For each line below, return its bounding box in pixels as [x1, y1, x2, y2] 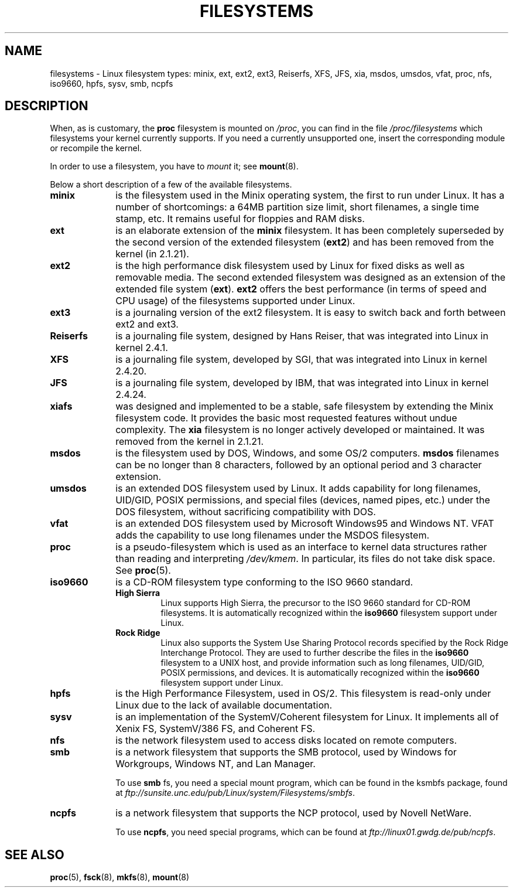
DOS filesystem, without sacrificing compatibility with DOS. [115, 506, 376, 518]
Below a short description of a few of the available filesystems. [50, 179, 292, 190]
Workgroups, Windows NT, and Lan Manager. [115, 758, 316, 770]
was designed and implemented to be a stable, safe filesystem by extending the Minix [115, 400, 494, 413]
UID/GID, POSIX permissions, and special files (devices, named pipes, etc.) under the [115, 494, 490, 506]
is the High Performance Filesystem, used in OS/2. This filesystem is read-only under [115, 687, 491, 700]
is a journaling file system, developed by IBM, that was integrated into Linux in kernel [115, 377, 489, 389]
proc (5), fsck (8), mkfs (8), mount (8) [50, 872, 190, 883]
